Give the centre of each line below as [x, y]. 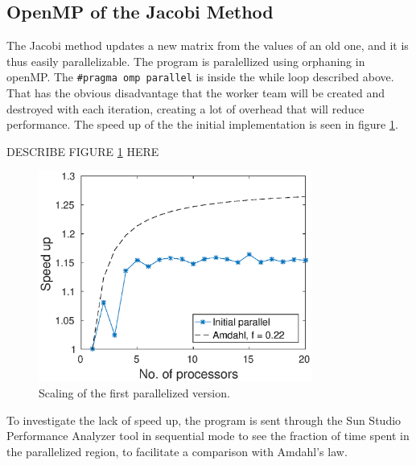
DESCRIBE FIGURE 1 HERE [83, 151]
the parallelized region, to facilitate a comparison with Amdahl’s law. [177, 451]
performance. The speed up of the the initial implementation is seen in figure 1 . [202, 124]
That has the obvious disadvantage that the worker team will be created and [196, 93]
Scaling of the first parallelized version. [134, 393]
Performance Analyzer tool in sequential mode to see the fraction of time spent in [208, 436]
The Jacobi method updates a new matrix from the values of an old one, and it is [208, 45]
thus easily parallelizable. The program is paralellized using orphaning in [186, 61]
